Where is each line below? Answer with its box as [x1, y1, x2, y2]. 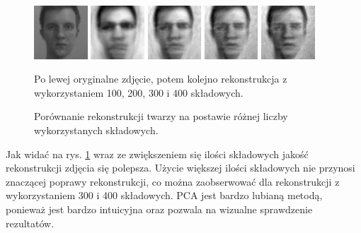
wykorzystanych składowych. [34, 122, 159, 137]
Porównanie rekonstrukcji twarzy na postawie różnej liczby [34, 109, 288, 124]
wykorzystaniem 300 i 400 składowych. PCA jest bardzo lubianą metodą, [6, 188, 323, 203]
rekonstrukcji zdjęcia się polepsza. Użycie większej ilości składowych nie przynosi [6, 160, 355, 175]
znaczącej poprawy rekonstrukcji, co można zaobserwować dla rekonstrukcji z [6, 174, 340, 189]
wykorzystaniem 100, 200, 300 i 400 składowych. [34, 85, 243, 100]
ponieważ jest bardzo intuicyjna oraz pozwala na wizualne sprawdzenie [6, 201, 313, 216]
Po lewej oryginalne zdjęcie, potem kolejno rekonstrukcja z [34, 71, 287, 86]
